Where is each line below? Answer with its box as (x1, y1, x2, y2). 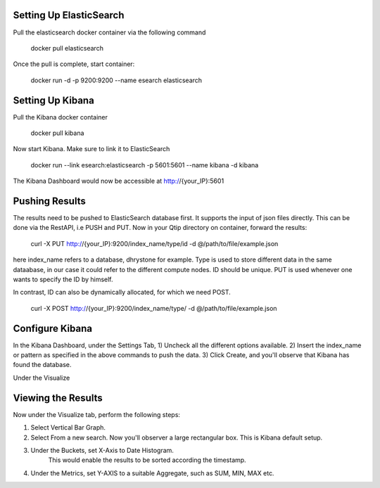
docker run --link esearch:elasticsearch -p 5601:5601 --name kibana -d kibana (30, 160, 259, 169)
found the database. (13, 361, 72, 369)
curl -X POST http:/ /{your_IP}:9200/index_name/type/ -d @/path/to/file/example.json (30, 304, 277, 312)
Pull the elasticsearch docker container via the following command (13, 28, 206, 37)
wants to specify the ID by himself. (13, 275, 113, 284)
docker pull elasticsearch (30, 44, 103, 52)
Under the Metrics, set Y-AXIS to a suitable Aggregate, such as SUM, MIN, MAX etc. (30, 468, 274, 477)
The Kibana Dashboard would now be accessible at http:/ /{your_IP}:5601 (13, 176, 224, 186)
